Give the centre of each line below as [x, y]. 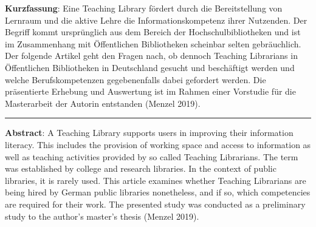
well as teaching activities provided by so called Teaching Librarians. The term [152, 156]
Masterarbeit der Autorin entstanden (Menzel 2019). [103, 103]
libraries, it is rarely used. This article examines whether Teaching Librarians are [156, 180]
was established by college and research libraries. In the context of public [141, 168]
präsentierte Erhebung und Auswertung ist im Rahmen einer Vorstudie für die [150, 91]
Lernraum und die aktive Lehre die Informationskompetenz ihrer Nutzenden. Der [156, 20]
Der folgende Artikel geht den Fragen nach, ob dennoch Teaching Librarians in [151, 56]
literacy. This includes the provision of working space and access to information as [158, 144]
